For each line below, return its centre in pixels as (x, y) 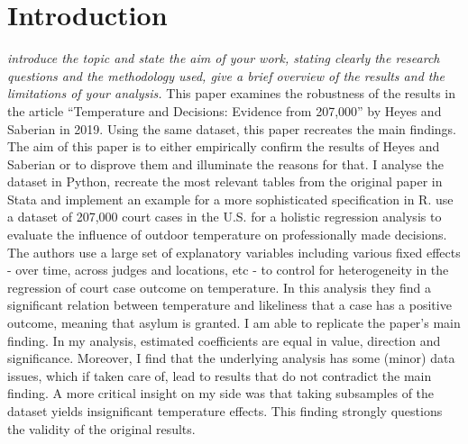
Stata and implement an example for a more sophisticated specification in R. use (230, 199)
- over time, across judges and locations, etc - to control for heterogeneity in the (228, 270)
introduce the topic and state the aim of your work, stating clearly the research (224, 58)
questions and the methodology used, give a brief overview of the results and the (226, 75)
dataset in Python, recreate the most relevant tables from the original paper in (225, 181)
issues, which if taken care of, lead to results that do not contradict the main (220, 375)
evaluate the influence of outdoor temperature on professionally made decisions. (227, 235)
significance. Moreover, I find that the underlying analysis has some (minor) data (231, 358)
